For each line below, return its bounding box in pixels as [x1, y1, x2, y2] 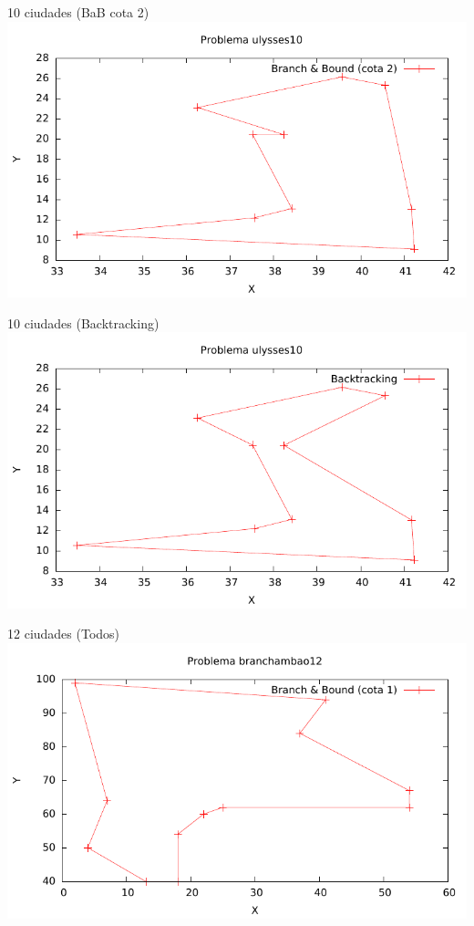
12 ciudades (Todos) [7, 624, 120, 643]
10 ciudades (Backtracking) [7, 313, 160, 332]
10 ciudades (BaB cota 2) [7, 3, 149, 21]
